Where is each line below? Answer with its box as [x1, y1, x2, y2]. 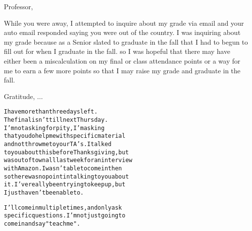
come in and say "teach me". [4, 220, 80, 227]
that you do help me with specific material [4, 132, 126, 140]
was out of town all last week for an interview [4, 157, 132, 164]
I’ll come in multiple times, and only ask [4, 204, 122, 211]
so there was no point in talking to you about [4, 173, 129, 180]
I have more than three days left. [4, 108, 98, 115]
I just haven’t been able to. [4, 189, 84, 196]
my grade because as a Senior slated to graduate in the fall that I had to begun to [4, 36, 248, 47]
